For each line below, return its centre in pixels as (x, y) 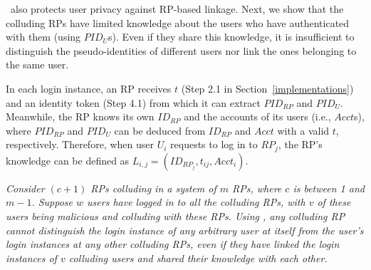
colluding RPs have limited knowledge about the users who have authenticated (178, 22)
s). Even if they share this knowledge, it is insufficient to (231, 37)
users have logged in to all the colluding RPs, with (196, 202)
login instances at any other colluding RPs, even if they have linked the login (173, 244)
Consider (25, 188)
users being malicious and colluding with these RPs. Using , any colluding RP (176, 216)
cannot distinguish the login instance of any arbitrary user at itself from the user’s (185, 230)
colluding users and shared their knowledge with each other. (198, 258)
